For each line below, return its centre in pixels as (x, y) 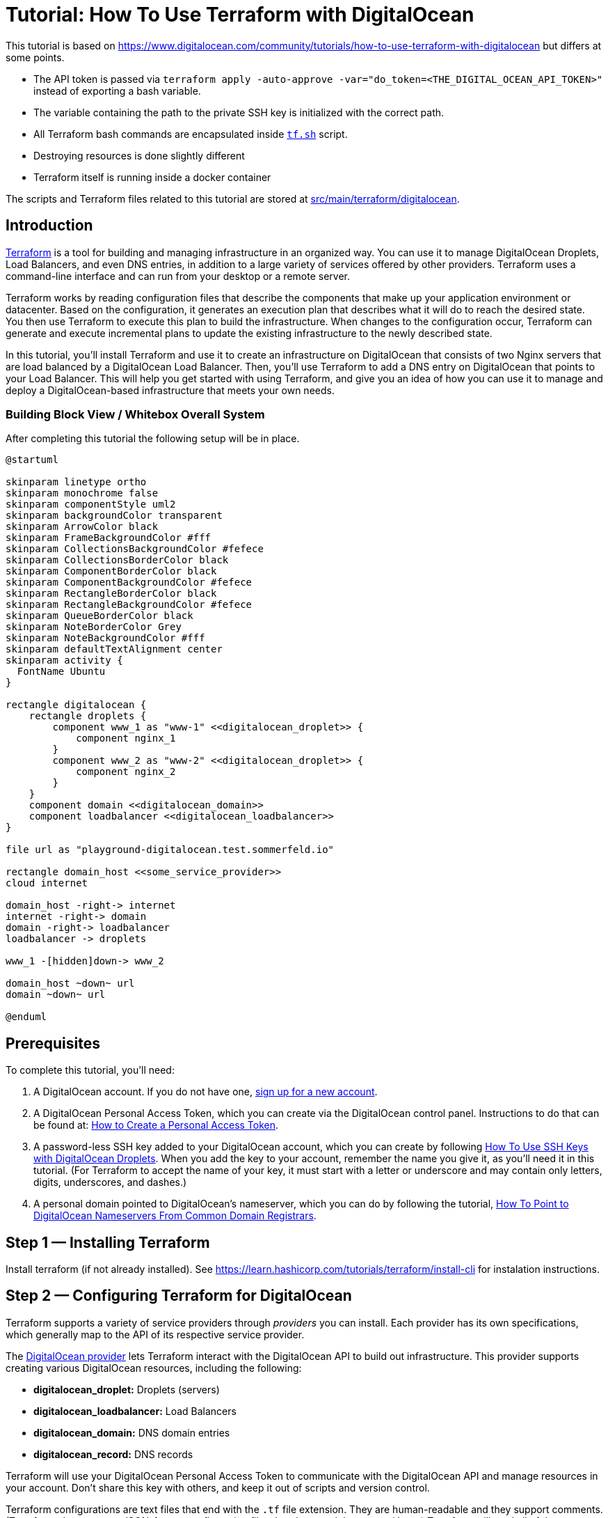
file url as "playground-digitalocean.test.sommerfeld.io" (170, 850)
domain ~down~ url (56, 995)
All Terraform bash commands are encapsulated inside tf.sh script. (191, 134)
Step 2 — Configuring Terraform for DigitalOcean (179, 1296)
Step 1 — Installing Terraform (108, 1242)
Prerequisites (53, 1043)
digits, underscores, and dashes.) (110, 1182)
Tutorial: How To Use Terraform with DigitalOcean (240, 15)
